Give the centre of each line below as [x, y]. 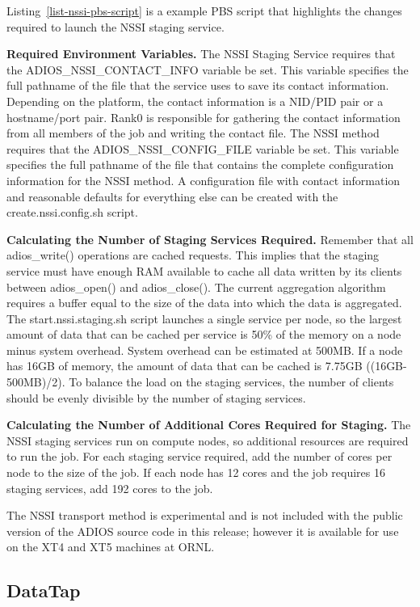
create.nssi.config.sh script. [72, 212]
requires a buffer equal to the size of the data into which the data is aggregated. [204, 303]
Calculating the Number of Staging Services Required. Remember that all [210, 239]
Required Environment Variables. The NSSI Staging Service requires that [201, 54]
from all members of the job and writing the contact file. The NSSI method [193, 133]
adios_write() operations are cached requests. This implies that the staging [193, 255]
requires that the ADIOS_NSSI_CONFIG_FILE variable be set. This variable [203, 148]
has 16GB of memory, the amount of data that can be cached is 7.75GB [185, 366]
